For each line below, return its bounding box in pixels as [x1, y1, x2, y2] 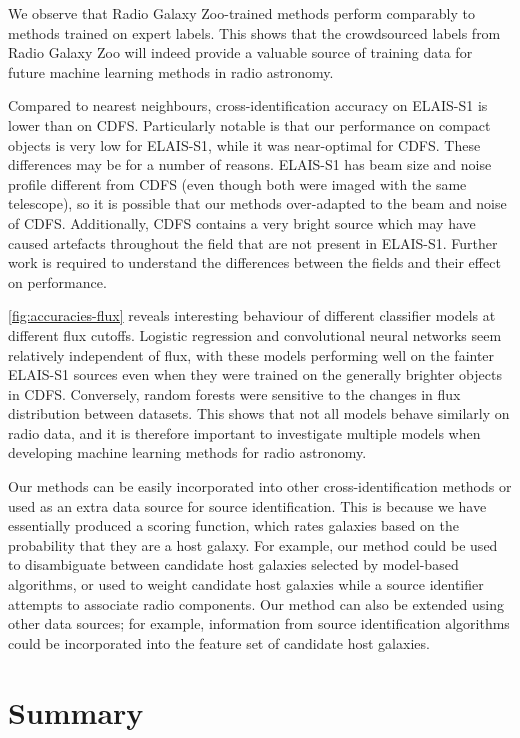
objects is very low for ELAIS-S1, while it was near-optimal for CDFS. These [8, 134, 481, 155]
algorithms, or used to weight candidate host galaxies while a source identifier [8, 574, 484, 595]
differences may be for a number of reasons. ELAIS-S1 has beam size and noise [8, 154, 492, 175]
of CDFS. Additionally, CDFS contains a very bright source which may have [8, 212, 476, 233]
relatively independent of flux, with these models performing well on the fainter [8, 344, 495, 365]
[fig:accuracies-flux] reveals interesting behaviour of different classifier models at [8, 305, 496, 326]
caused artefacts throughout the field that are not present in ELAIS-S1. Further [8, 232, 498, 253]
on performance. [8, 271, 107, 292]
